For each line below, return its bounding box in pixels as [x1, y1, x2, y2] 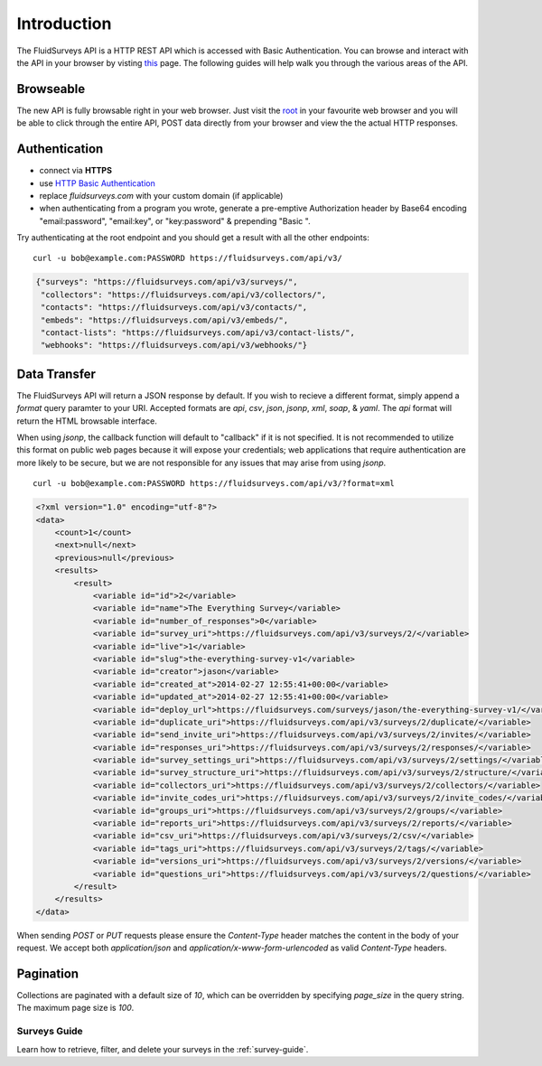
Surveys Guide [16, 1025, 83, 1038]
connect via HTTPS [39, 165, 113, 176]
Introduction [16, 14, 112, 33]
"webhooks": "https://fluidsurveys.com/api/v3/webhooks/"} [41, 340, 308, 351]
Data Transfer [16, 366, 97, 381]
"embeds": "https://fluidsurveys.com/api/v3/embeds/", [41, 314, 289, 325]
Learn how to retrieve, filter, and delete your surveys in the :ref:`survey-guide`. [16, 1043, 309, 1054]
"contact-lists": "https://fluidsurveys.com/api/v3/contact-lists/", [41, 328, 356, 338]
